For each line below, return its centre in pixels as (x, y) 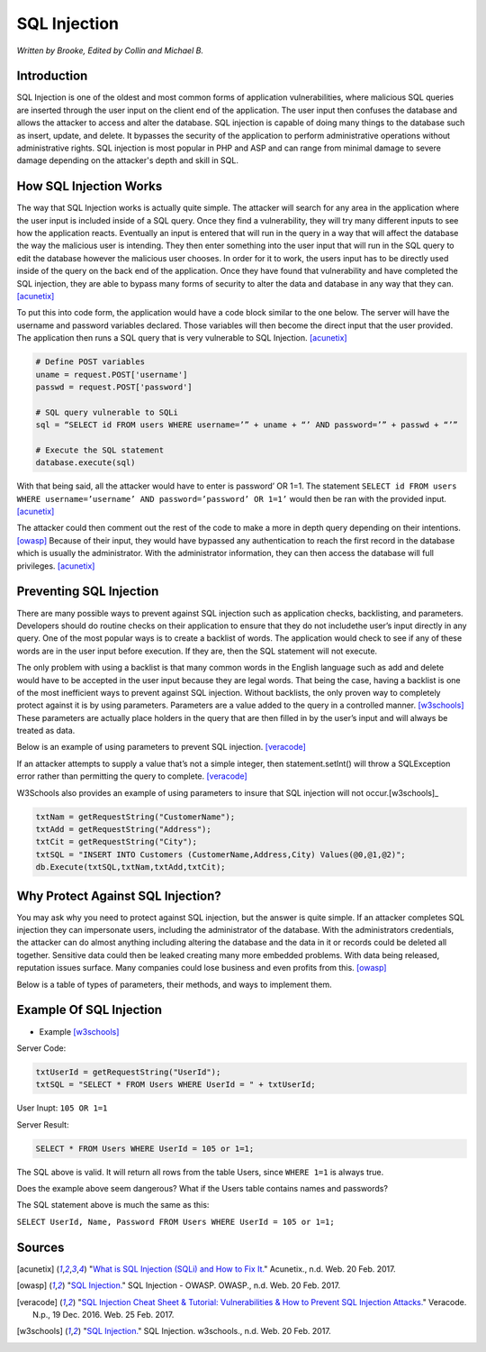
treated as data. (46, 731)
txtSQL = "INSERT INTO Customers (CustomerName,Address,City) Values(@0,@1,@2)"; (221, 854)
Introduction (52, 76)
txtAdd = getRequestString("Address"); (123, 830)
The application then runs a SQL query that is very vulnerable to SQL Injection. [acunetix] (182, 338)
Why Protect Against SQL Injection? (119, 895)
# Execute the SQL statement (100, 450)
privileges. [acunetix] (56, 566)
